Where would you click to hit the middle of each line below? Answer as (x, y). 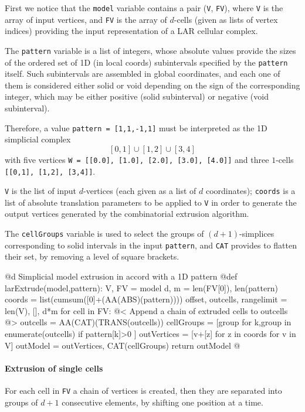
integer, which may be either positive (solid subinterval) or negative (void (137, 96)
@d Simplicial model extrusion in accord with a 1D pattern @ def (121, 276)
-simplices (257, 234)
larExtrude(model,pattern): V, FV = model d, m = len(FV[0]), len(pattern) (141, 287)
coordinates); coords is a (250, 191)
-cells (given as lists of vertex (226, 19)
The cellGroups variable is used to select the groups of (104, 234)
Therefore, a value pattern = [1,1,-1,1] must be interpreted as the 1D (136, 127)
